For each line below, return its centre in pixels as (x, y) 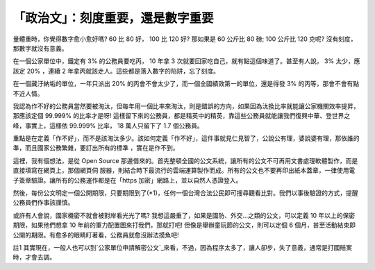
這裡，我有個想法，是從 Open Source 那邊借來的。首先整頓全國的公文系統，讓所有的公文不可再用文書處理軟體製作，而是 (185, 160)
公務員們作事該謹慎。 (43, 203)
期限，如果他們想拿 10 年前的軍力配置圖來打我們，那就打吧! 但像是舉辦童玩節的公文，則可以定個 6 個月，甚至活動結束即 (184, 225)
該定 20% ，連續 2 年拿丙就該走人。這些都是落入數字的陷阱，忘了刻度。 (116, 71)
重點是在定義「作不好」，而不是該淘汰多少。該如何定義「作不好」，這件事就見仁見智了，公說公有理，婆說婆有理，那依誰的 (186, 138)
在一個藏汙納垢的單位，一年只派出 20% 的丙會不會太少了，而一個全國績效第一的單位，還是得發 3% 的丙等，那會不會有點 (186, 84)
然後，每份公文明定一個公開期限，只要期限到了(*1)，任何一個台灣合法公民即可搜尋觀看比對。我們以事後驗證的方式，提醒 (185, 193)
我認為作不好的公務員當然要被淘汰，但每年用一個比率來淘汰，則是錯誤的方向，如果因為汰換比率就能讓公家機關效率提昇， (186, 106)
